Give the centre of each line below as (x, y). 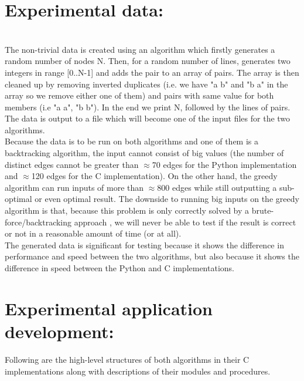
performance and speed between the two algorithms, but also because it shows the (152, 256)
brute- (263, 210)
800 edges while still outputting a (217, 187)
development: (59, 331)
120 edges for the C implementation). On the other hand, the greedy (154, 176)
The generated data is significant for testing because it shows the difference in (144, 245)
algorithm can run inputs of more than (74, 187)
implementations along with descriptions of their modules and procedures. (138, 371)
